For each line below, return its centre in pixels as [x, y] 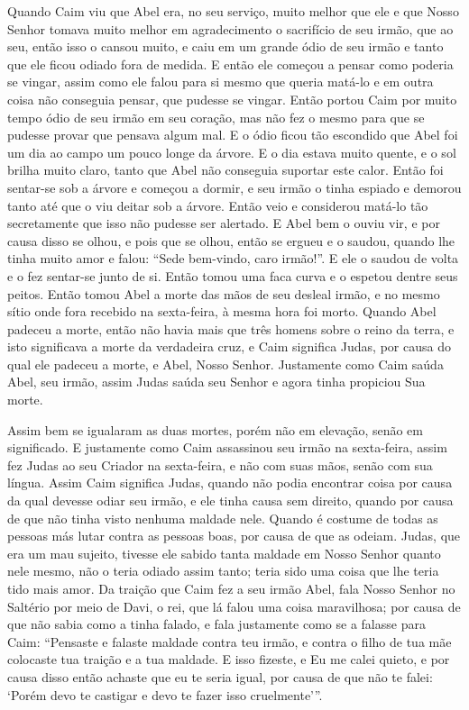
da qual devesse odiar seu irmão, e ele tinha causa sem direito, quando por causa [230, 501]
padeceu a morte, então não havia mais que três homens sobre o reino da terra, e [231, 328]
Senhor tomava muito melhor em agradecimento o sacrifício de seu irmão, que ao [230, 28]
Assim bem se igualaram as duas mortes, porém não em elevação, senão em [215, 429]
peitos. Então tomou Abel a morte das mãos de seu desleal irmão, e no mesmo [224, 293]
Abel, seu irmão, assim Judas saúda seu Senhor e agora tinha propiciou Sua [216, 382]
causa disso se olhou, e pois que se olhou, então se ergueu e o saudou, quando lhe [231, 240]
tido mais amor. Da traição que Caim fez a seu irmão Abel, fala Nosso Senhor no [231, 588]
